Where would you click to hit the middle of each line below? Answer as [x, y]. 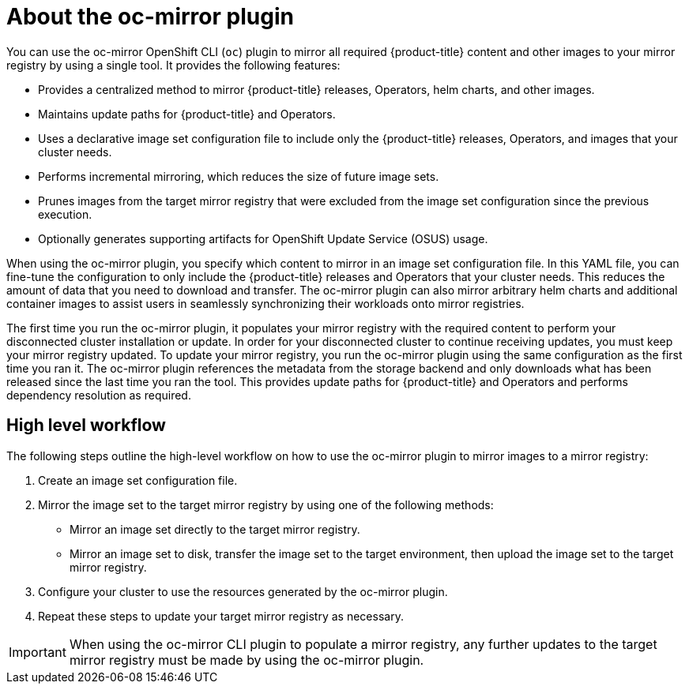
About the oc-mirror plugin [150, 17]
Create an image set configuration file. [138, 480]
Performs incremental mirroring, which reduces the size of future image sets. [239, 176]
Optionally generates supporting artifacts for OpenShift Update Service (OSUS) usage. [263, 238]
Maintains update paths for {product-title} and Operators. [187, 114]
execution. [65, 214]
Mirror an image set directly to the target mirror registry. [215, 529]
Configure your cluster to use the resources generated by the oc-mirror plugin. [243, 591]
